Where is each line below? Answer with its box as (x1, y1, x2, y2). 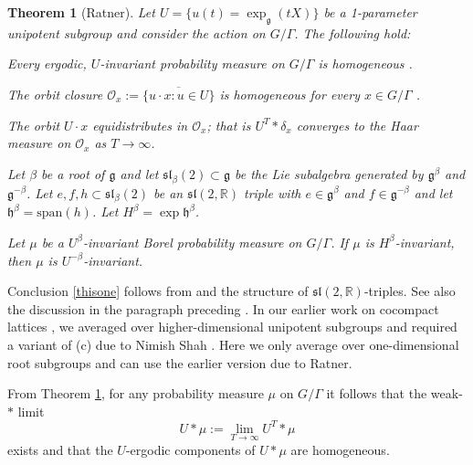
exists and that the (7, 440, 113, 460)
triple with (244, 183, 301, 202)
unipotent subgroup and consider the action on (7, 23, 266, 42)
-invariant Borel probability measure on (82, 232, 302, 251)
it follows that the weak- (326, 384, 463, 403)
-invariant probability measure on (100, 54, 285, 73)
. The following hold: (294, 23, 411, 42)
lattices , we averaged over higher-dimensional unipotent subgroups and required (7, 317, 457, 336)
